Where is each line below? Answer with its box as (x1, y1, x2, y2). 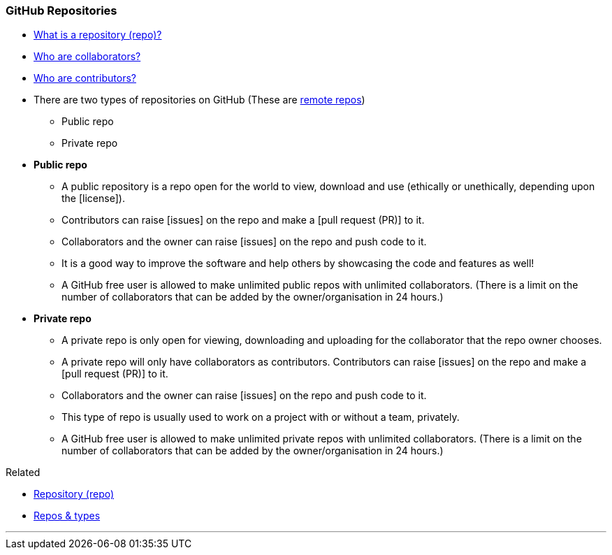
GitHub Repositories (6, 3, 117, 17)
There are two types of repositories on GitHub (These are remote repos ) (34, 94, 365, 106)
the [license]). (61, 192, 125, 205)
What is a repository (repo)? (34, 29, 162, 41)
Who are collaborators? (34, 50, 141, 63)
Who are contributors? (34, 72, 136, 85)
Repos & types (34, 510, 101, 522)
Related (6, 466, 41, 479)
